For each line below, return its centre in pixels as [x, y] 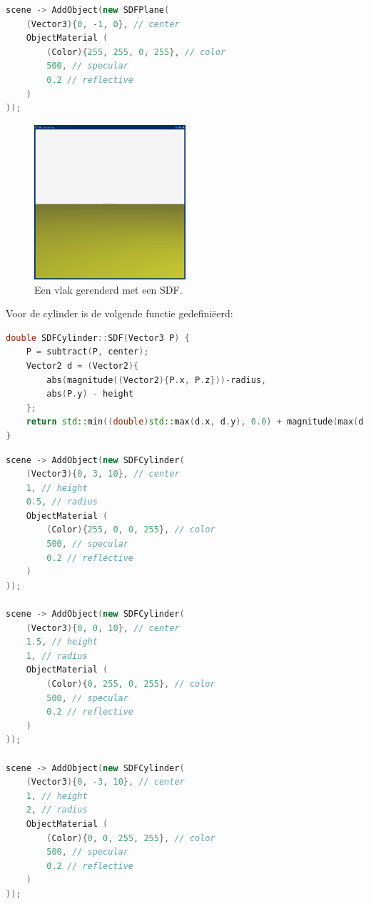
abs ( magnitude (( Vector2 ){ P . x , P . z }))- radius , [157, 380]
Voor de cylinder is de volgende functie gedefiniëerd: [120, 313]
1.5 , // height [62, 642]
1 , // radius [57, 656]
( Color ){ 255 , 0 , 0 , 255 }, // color [131, 530]
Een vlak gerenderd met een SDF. [108, 289]
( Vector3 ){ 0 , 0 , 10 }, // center [103, 628]
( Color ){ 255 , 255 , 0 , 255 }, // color [136, 52]
